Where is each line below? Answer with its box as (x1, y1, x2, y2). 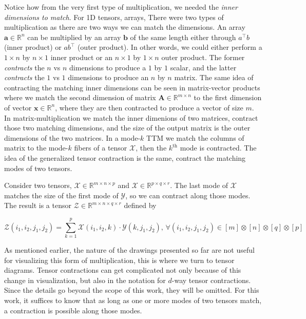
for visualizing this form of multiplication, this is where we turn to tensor (4, 254, 235, 265)
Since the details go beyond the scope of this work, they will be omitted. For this (4, 285, 259, 295)
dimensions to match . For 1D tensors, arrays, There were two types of (4, 11, 224, 22)
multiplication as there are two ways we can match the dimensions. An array (4, 22, 245, 32)
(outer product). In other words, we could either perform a (77, 42, 262, 52)
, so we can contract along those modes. (125, 190, 251, 200)
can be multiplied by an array (27, 31, 121, 42)
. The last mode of (170, 180, 228, 191)
